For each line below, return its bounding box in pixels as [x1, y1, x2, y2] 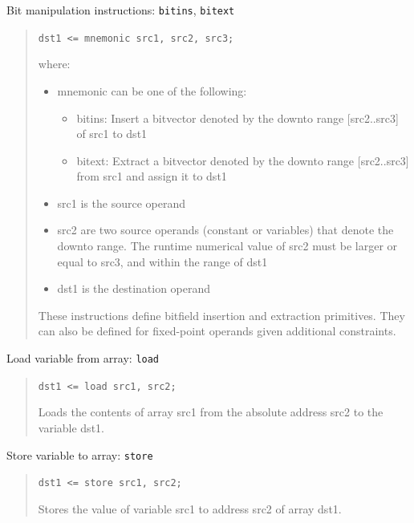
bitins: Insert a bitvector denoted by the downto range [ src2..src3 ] [76, 109, 399, 126]
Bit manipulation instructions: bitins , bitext [6, 2, 235, 18]
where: [38, 55, 71, 72]
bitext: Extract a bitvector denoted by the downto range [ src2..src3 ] [76, 152, 409, 168]
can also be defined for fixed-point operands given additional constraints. [38, 322, 396, 339]
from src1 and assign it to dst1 [76, 168, 227, 184]
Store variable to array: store [6, 446, 153, 463]
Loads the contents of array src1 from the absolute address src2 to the [38, 403, 384, 420]
